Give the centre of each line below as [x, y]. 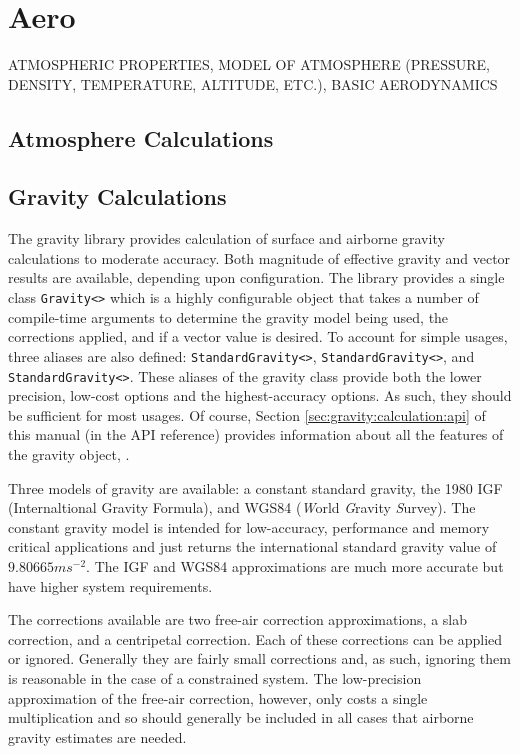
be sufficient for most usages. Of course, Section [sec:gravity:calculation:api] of [247, 414]
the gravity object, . [69, 454]
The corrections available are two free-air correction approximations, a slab [238, 619]
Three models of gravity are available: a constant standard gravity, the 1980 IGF [255, 487]
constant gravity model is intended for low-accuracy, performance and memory [249, 526]
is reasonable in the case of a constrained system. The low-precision [215, 677]
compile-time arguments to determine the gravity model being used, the [228, 316]
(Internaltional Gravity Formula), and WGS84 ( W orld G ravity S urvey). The [242, 507]
